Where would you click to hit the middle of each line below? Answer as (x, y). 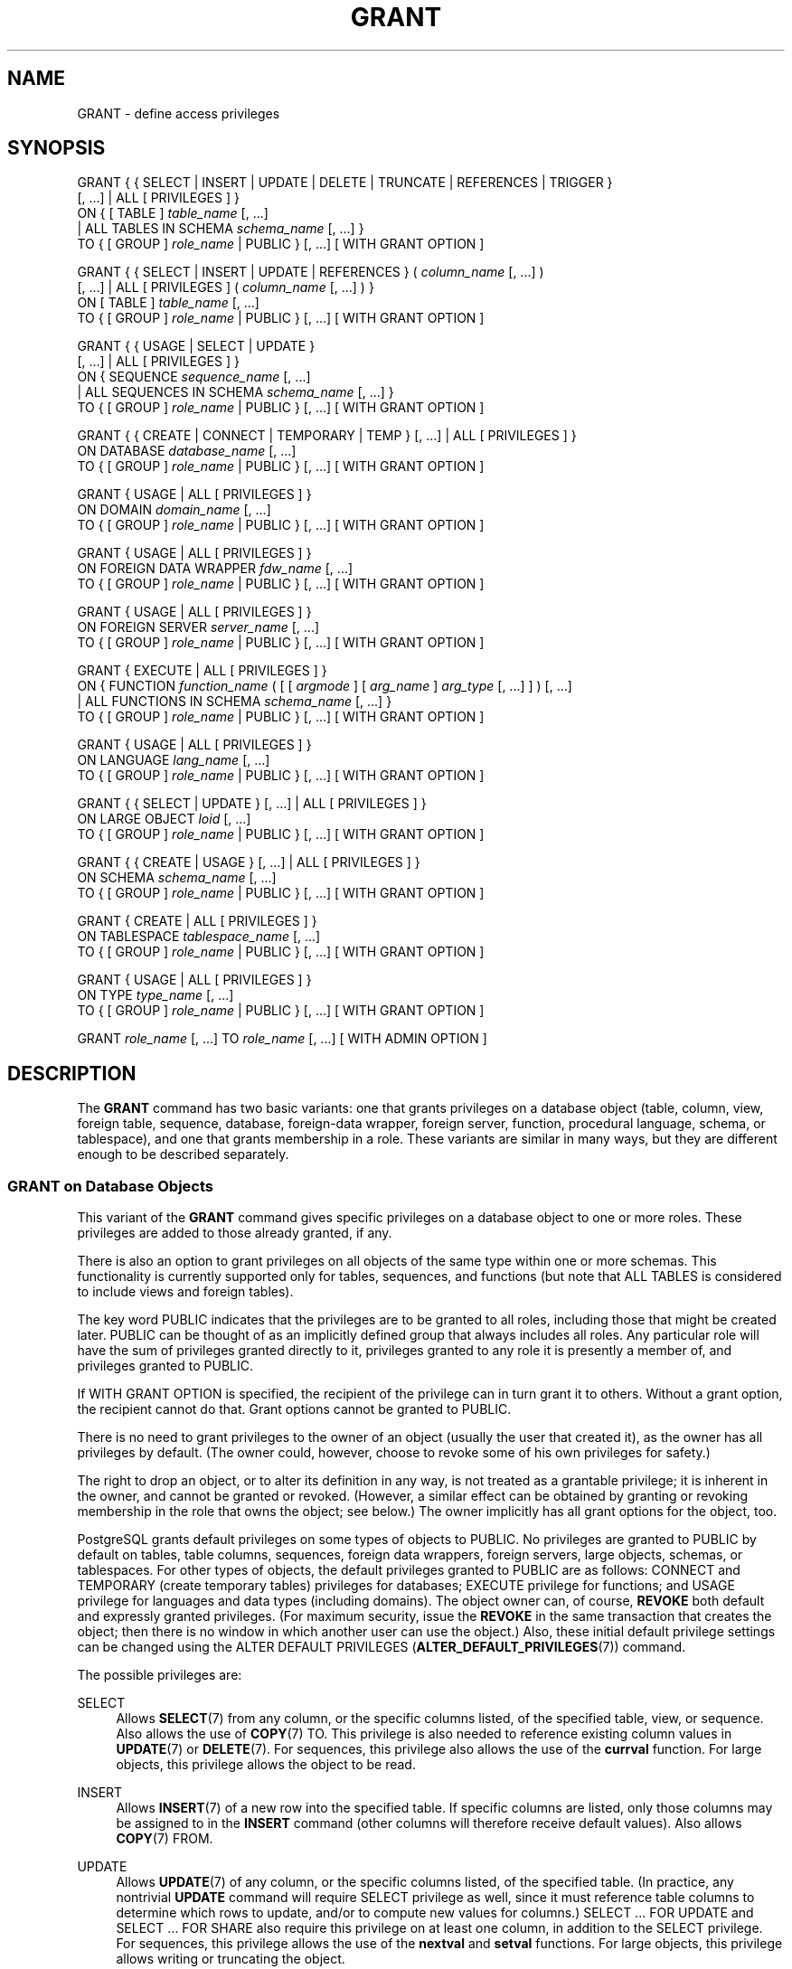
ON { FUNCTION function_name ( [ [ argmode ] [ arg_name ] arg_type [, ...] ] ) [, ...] (325, 686)
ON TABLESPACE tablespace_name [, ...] (199, 937)
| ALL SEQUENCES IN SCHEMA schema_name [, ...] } (236, 392)
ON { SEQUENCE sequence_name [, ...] (194, 377)
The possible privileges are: (160, 1675)
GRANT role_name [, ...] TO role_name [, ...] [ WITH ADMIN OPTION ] (282, 1039)
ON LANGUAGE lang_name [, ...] (174, 760)
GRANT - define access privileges (179, 113)
